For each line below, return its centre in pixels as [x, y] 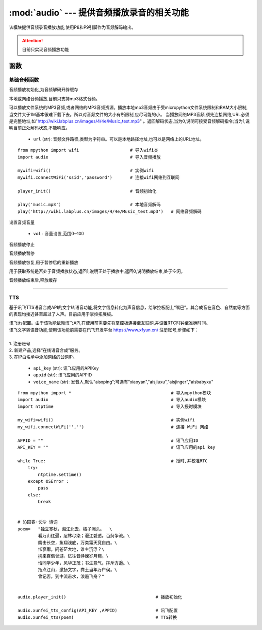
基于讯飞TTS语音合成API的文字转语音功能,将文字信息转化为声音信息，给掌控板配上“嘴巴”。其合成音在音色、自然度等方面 [129, 307]
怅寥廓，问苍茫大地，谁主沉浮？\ [71, 549]
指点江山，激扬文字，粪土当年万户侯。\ [78, 570]
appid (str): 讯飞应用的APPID [63, 375]
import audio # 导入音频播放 [89, 157]
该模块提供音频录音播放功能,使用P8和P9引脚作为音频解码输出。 [72, 27]
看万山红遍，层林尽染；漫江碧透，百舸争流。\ [84, 536]
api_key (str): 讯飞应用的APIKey [66, 368]
